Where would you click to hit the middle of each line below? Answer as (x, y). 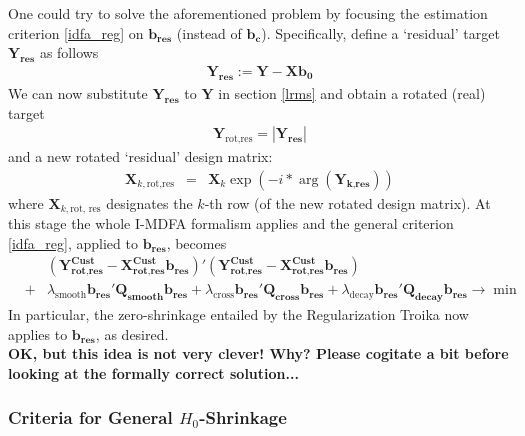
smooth (71, 295)
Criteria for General (90, 417)
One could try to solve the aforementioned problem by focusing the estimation (248, 13)
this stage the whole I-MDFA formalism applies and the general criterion (231, 223)
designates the (149, 202)
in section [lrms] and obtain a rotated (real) (352, 92)
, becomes (196, 242)
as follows (69, 52)
